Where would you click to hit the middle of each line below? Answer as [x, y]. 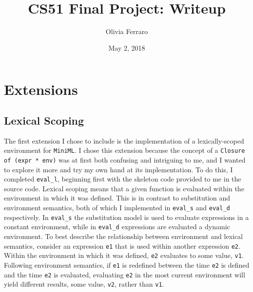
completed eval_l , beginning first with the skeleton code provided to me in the [123, 179]
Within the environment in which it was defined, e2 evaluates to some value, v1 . [124, 255]
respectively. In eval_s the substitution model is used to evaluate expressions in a [126, 217]
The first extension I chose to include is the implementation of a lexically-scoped [124, 140]
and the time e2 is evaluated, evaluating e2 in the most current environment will [125, 274]
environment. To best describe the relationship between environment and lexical [123, 236]
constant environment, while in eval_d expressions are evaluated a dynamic [117, 227]
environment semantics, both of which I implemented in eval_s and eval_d [117, 208]
